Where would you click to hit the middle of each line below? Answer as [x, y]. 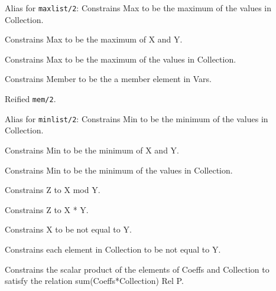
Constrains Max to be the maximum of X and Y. [94, 39]
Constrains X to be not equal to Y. [68, 229]
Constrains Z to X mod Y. [53, 190]
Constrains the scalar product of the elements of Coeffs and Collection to [137, 269]
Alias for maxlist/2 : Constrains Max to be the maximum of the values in [138, 8]
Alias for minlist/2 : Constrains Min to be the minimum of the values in [137, 118]
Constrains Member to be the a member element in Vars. [108, 79]
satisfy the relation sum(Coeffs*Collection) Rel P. [94, 281]
